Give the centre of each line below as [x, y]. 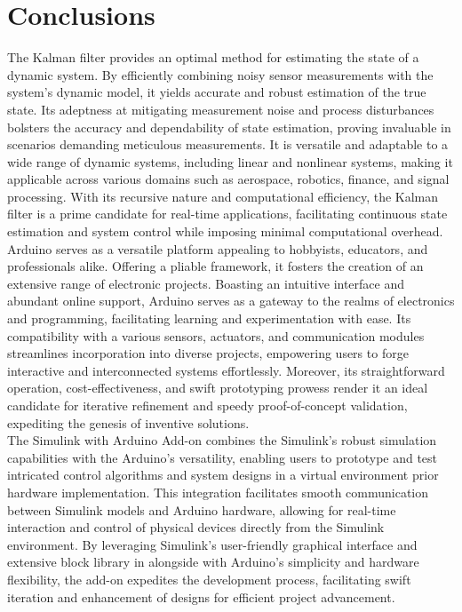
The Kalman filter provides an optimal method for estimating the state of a [213, 57]
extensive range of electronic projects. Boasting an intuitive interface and [206, 283]
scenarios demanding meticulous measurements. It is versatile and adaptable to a [228, 144]
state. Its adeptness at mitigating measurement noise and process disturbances [221, 109]
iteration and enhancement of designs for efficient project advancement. [201, 596]
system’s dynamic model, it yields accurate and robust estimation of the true [217, 92]
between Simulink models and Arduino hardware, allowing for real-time [202, 509]
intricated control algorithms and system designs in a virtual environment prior [223, 475]
